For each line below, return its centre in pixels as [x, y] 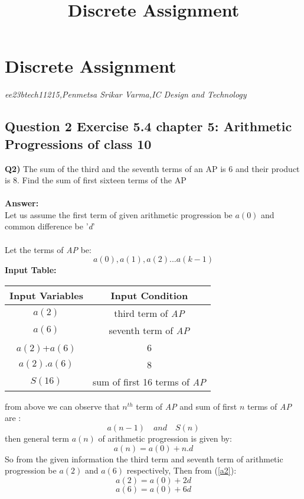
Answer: [22, 203]
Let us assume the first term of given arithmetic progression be [119, 214]
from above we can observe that [62, 406]
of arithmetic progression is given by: [165, 438]
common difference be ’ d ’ [50, 226]
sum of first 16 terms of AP [149, 381]
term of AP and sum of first [187, 406]
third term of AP [149, 313]
